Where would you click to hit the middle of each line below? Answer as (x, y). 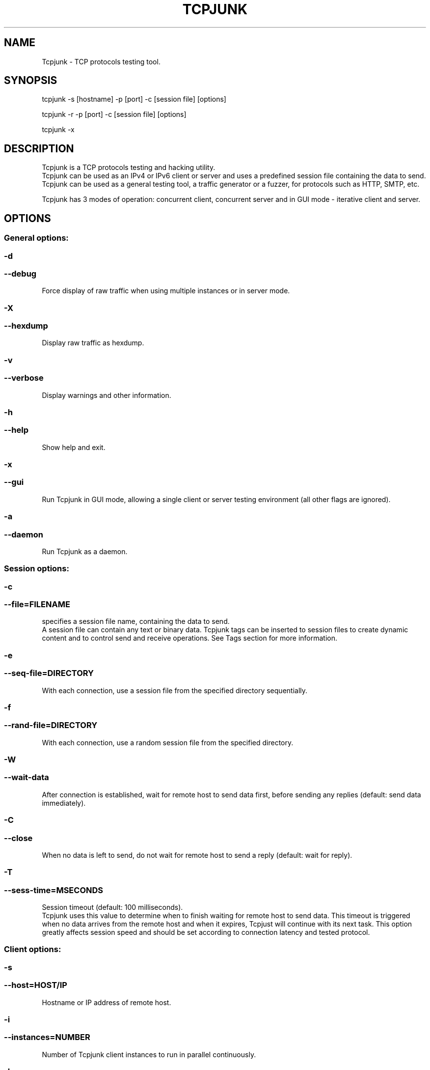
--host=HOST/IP (36, 985)
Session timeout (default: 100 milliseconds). (112, 907)
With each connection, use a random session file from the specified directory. (168, 742)
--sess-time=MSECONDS (54, 890)
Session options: (37, 569)
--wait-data (27, 777)
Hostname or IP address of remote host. (107, 1002)
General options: (36, 238)
